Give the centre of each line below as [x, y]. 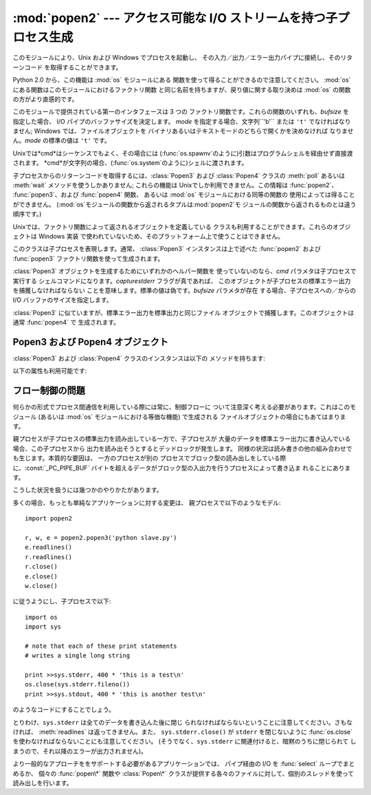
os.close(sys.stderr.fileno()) [78, 685]
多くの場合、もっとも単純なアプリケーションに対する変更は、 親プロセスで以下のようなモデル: [147, 503]
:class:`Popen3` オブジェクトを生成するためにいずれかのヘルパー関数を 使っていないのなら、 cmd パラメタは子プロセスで [184, 271]
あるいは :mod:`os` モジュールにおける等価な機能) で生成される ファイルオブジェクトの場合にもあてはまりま [193, 417]
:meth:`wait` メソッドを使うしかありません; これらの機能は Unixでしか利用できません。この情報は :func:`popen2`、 [175, 185]
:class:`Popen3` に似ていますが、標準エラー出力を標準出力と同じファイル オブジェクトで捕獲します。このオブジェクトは [183, 312]
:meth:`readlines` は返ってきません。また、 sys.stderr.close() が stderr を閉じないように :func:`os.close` [195, 732]
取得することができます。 [86, 67]
